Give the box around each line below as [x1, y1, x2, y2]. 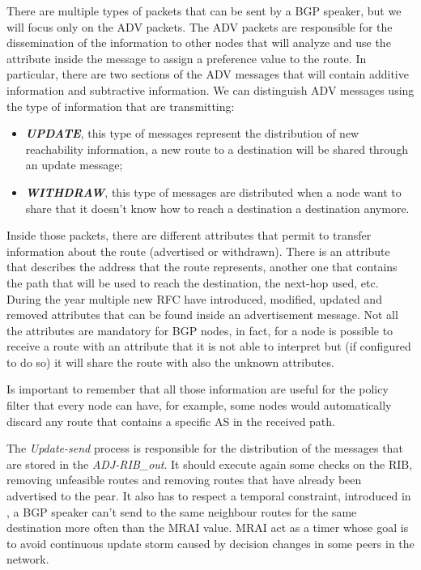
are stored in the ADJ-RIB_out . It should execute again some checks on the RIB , [6, 455, 413, 472]
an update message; [25, 156, 123, 173]
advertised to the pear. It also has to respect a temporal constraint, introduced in [6, 487, 411, 504]
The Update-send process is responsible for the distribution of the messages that [6, 440, 403, 457]
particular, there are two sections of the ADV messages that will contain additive [6, 66, 409, 83]
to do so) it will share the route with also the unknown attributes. [6, 353, 334, 370]
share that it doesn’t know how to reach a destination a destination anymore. [25, 199, 410, 216]
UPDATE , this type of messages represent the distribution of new [25, 125, 359, 142]
